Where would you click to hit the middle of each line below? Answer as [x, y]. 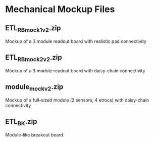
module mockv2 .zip [34, 87]
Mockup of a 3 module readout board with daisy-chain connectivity [75, 71]
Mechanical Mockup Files [60, 9]
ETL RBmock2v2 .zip [34, 58]
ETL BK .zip [21, 122]
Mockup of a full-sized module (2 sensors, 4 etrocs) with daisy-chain [77, 100]
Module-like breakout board [34, 135]
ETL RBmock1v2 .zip [33, 29]
